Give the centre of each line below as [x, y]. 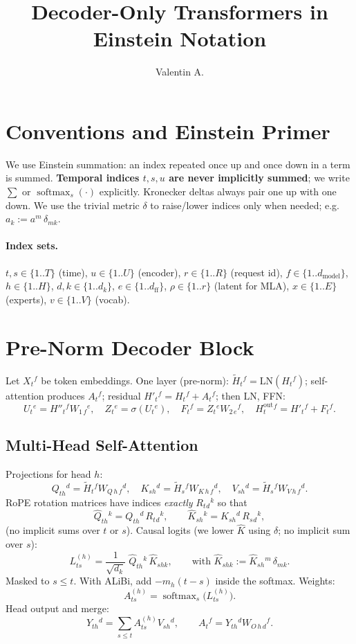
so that [232, 502]
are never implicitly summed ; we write [259, 178]
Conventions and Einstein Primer [168, 131]
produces [66, 395]
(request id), [256, 272]
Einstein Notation [180, 38]
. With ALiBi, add [113, 581]
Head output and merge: [57, 608]
